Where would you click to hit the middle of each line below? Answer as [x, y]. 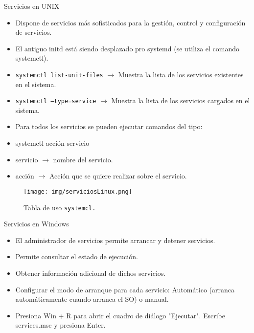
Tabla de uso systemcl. [60, 207]
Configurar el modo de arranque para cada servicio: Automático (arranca [125, 289]
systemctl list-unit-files [59, 75]
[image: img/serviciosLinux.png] [78, 191]
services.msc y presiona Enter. [60, 325]
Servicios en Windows [36, 224]
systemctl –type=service [56, 101]
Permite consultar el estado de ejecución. [77, 256]
